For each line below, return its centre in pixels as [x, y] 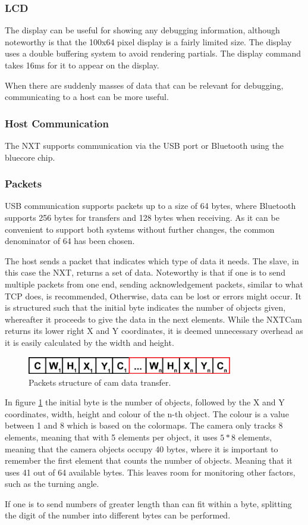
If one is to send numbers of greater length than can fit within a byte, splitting [148, 503]
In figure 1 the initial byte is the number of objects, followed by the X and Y [145, 402]
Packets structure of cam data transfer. [100, 382]
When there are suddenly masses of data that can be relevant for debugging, [144, 85]
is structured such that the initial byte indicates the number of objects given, [145, 307]
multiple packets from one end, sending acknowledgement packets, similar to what [154, 284]
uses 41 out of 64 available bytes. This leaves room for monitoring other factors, [150, 472]
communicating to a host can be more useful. [87, 97]
